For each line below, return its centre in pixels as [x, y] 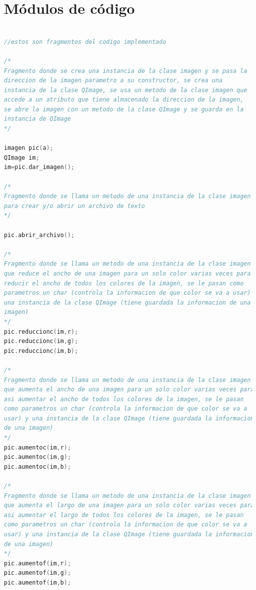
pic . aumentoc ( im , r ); [38, 447]
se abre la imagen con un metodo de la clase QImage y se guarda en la [124, 109]
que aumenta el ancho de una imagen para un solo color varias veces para [129, 390]
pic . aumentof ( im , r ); [38, 563]
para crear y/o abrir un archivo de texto [75, 206]
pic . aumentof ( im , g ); [38, 573]
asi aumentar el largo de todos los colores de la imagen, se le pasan [124, 515]
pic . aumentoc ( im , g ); [38, 457]
